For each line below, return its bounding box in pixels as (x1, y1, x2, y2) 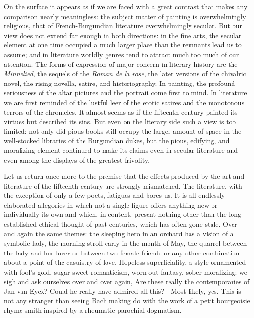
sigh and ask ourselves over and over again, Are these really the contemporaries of (4, 276, 250, 286)
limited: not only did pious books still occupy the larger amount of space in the (4, 126, 242, 136)
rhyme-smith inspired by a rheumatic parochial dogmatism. (4, 305, 182, 315)
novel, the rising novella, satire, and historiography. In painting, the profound (4, 78, 235, 88)
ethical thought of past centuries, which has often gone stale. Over (39, 219, 237, 229)
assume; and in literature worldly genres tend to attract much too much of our (4, 49, 239, 59)
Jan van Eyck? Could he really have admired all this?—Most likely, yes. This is (4, 286, 241, 296)
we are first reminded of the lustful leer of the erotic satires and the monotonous (4, 97, 245, 107)
